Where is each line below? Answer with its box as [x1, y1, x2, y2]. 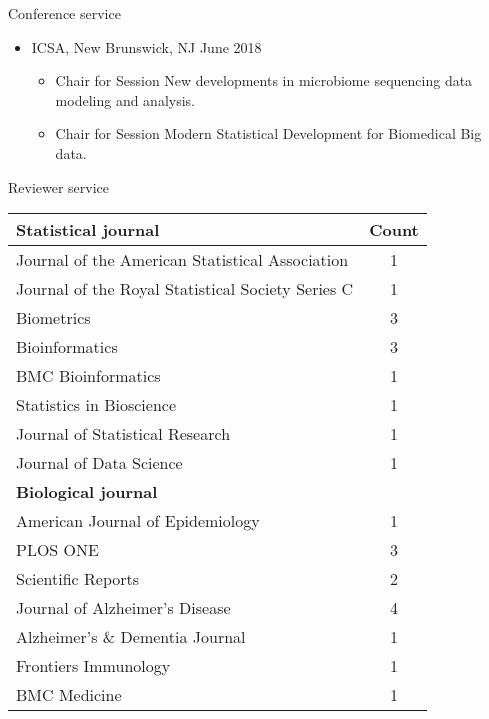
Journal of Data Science [16, 451, 183, 475]
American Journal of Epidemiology [16, 509, 260, 533]
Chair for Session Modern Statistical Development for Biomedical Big [55, 123, 482, 144]
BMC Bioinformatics [16, 364, 161, 388]
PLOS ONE [16, 538, 99, 562]
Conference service [8, 3, 121, 23]
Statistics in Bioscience [16, 393, 177, 417]
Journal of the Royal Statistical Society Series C [16, 277, 354, 301]
